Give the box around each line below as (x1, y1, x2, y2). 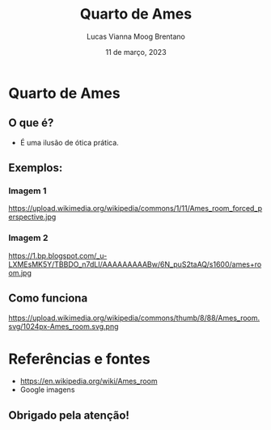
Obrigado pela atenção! (8, 408, 129, 422)
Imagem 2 (8, 232, 49, 243)
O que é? (8, 116, 54, 130)
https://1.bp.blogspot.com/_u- (8, 251, 108, 260)
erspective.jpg (8, 212, 57, 222)
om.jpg (8, 268, 32, 277)
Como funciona (8, 292, 88, 306)
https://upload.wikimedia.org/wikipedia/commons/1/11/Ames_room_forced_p (8, 204, 263, 213)
